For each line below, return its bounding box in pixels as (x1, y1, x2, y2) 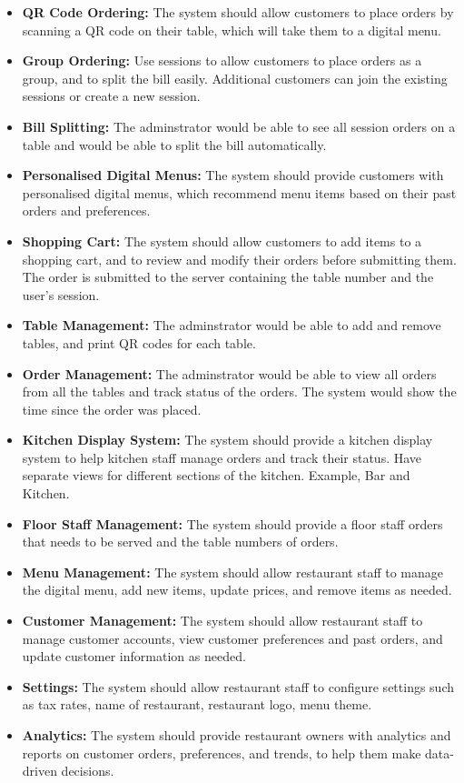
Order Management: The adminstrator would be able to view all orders (22, 364, 437, 383)
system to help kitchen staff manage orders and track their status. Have (22, 447, 422, 467)
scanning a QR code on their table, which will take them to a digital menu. (22, 20, 441, 39)
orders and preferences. (22, 201, 151, 220)
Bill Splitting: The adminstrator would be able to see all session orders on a (22, 116, 456, 136)
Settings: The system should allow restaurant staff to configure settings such (22, 677, 454, 696)
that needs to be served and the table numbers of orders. (22, 532, 339, 551)
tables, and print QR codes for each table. (22, 333, 256, 352)
